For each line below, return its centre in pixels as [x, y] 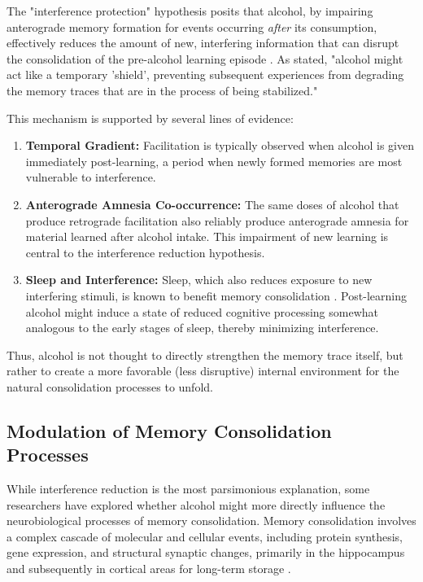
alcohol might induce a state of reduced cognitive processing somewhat [202, 311]
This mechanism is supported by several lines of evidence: [150, 118]
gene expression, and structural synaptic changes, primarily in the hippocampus [206, 552]
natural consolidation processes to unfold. [110, 386]
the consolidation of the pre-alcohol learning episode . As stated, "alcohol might [205, 58]
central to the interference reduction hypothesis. [145, 252]
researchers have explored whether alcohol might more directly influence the [196, 504]
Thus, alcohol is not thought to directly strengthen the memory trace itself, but [205, 354]
